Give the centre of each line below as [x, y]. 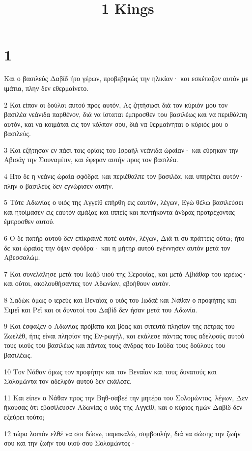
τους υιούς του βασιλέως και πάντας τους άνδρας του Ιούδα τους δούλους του [115, 345]
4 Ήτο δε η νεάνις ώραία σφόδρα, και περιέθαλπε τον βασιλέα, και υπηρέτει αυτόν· [124, 176]
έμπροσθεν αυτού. [29, 221]
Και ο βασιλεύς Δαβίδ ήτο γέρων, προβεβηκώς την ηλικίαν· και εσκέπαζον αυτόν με [126, 78]
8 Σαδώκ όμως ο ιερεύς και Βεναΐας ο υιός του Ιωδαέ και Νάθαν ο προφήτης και [120, 300]
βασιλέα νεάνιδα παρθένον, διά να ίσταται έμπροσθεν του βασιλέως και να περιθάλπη [126, 114]
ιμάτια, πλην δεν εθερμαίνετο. [46, 88]
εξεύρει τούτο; [24, 416]
